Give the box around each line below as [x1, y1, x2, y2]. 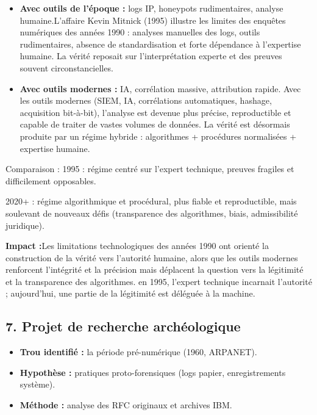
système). [20, 378, 55, 391]
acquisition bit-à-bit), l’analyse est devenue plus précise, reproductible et [20, 106, 291, 118]
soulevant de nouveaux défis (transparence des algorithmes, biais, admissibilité [5, 206, 298, 219]
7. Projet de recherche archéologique [5, 317, 241, 336]
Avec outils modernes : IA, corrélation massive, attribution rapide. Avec [20, 82, 301, 95]
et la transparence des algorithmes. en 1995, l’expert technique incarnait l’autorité [5, 275, 312, 287]
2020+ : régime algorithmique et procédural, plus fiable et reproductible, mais [5, 195, 297, 208]
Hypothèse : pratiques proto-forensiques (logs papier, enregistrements [20, 366, 286, 378]
